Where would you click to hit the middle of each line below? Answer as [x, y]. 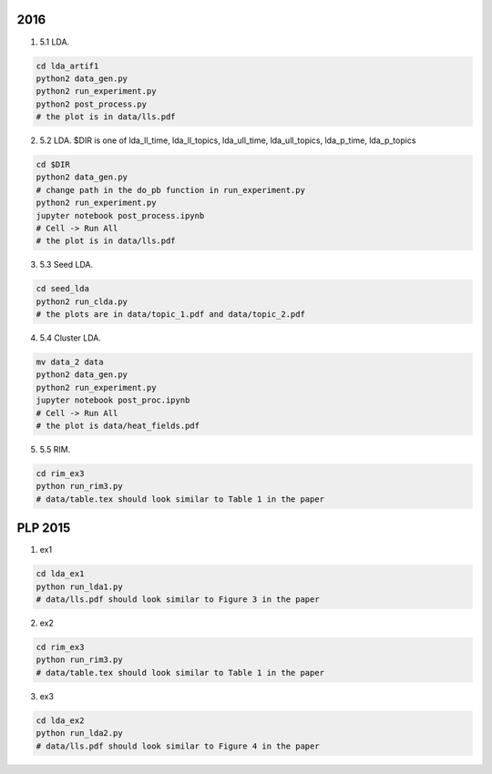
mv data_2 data [70, 362]
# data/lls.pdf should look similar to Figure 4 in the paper [178, 746]
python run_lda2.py [79, 733]
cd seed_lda [63, 289]
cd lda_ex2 [60, 720]
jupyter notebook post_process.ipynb [120, 215]
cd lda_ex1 [60, 574]
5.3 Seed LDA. [67, 265]
